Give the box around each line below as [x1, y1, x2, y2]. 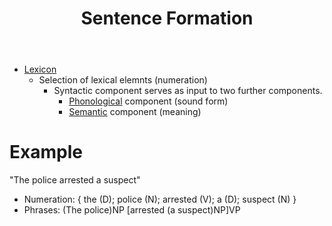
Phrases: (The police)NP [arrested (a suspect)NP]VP [23, 204, 241, 216]
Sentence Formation [80, 7, 254, 30]
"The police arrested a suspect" [9, 174, 141, 186]
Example [9, 141, 83, 164]
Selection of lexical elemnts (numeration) [38, 74, 208, 86]
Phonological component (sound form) [68, 95, 229, 107]
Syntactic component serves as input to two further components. [53, 85, 323, 97]
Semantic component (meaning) [68, 106, 202, 118]
